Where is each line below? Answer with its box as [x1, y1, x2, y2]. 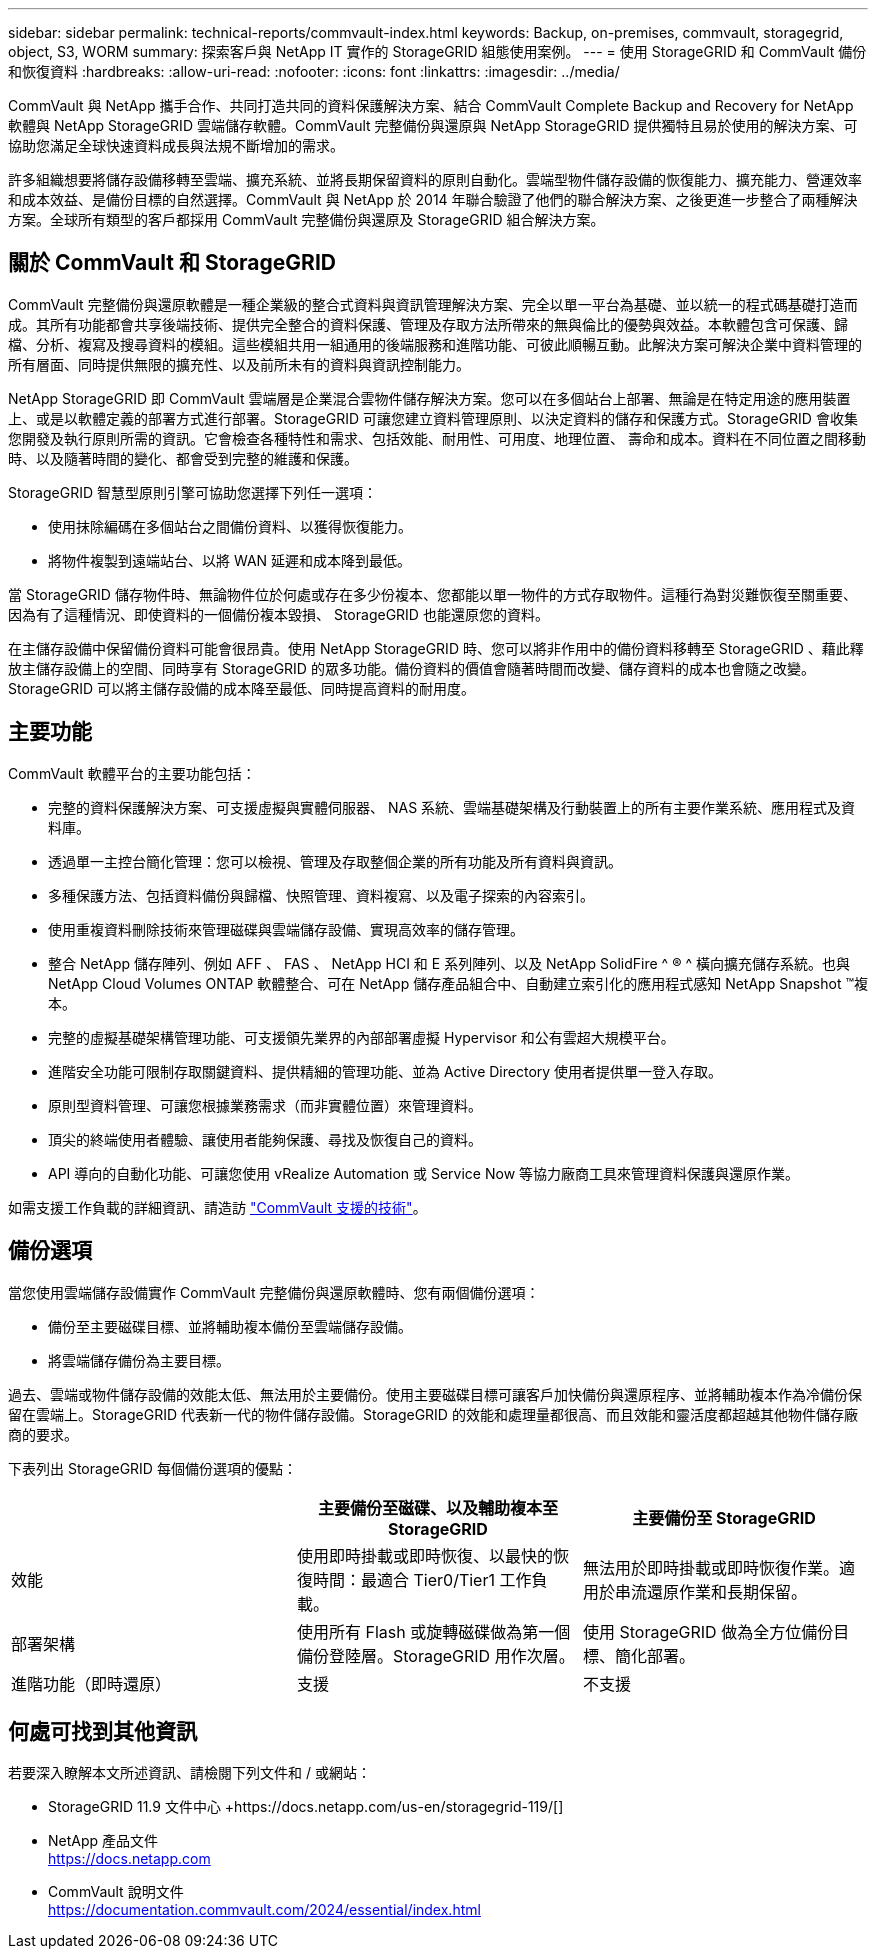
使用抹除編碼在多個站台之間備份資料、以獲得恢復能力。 [48, 517, 412, 535]
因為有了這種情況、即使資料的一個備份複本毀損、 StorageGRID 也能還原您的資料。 [8, 605, 549, 623]
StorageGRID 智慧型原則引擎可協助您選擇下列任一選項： [8, 483, 377, 501]
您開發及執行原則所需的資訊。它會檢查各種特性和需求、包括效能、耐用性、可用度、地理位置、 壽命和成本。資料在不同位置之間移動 [8, 429, 866, 447]
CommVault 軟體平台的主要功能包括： [8, 764, 256, 782]
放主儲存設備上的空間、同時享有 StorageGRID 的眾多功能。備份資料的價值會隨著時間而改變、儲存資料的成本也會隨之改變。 [8, 659, 815, 677]
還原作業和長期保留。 [646, 1581, 807, 1602]
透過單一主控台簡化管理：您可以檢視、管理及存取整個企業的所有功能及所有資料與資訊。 [48, 852, 622, 870]
